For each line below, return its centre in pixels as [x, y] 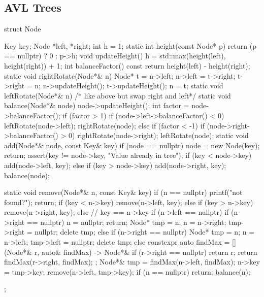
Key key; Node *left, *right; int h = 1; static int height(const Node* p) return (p [130, 45]
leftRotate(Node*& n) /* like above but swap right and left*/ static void [118, 95]
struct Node [23, 29]
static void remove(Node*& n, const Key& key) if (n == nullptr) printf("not [123, 192]
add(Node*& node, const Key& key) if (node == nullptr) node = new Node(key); [132, 145]
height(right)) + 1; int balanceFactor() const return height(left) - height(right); [127, 65]
